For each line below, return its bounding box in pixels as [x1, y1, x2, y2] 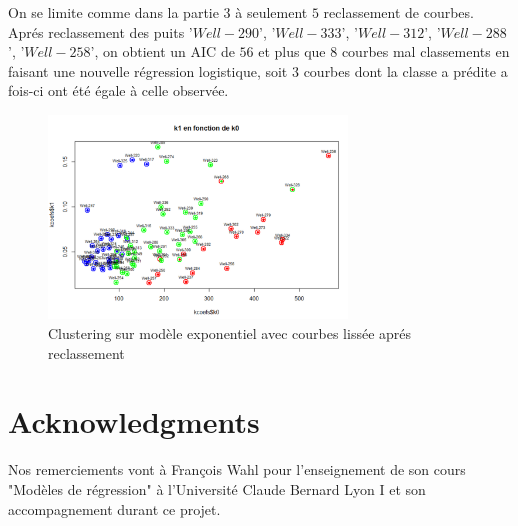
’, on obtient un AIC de [90, 41, 235, 62]
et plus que [258, 41, 326, 62]
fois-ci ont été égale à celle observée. [8, 80, 229, 101]
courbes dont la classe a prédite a [303, 60, 508, 81]
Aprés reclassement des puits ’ [8, 21, 193, 42]
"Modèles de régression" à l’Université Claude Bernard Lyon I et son [8, 478, 426, 499]
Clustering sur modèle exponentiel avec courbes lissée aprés [48, 323, 412, 344]
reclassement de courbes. [323, 2, 474, 22]
